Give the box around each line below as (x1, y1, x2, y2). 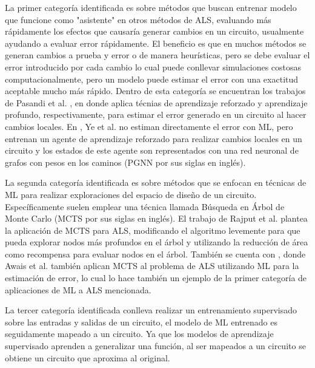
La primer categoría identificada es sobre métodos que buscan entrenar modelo (5, 1, 297, 13)
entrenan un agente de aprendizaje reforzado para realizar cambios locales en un (5, 132, 302, 145)
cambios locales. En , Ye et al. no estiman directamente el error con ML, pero (5, 120, 293, 132)
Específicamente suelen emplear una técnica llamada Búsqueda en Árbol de (5, 200, 285, 213)
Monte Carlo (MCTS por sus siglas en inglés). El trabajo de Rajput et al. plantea (5, 212, 308, 225)
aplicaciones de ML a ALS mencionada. (5, 283, 151, 296)
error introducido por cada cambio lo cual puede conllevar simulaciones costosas (5, 60, 302, 73)
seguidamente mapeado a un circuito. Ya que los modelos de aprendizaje (5, 327, 274, 340)
